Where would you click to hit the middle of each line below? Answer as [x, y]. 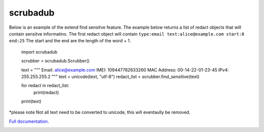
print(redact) [46, 92]
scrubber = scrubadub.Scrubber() [55, 61]
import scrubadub [39, 52]
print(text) [31, 101]
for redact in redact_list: [45, 86]
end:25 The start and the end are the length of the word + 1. [70, 41]
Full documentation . [29, 121]
